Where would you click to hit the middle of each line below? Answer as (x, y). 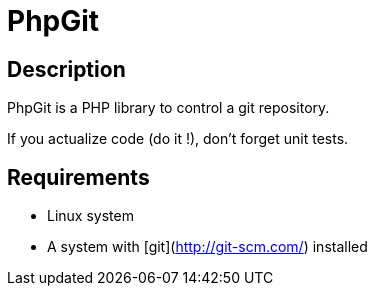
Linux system (90, 216)
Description (66, 69)
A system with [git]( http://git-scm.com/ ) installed (207, 247)
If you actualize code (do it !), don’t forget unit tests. (178, 139)
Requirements (78, 177)
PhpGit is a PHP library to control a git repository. (168, 108)
